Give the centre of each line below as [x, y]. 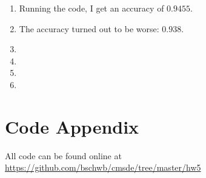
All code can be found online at [63, 155]
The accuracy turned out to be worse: [89, 28]
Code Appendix [72, 126]
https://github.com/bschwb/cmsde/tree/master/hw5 [103, 167]
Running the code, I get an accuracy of [91, 8]
